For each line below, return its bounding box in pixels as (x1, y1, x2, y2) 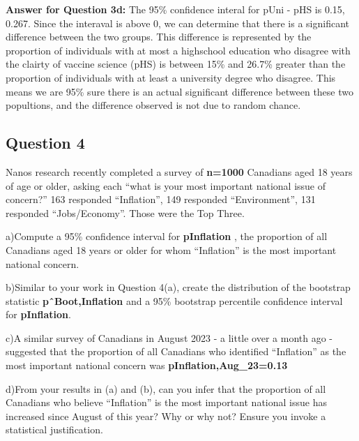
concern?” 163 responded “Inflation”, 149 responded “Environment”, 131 (6, 192, 316, 207)
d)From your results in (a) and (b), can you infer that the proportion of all (6, 381, 326, 396)
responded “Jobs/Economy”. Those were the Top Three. (6, 205, 245, 220)
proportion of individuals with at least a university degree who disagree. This (6, 70, 336, 84)
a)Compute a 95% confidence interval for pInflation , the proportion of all (6, 229, 328, 244)
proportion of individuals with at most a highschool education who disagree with (6, 43, 351, 57)
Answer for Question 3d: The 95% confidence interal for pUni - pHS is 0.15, (6, 2, 345, 16)
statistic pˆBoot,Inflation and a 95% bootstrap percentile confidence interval (6, 293, 343, 308)
